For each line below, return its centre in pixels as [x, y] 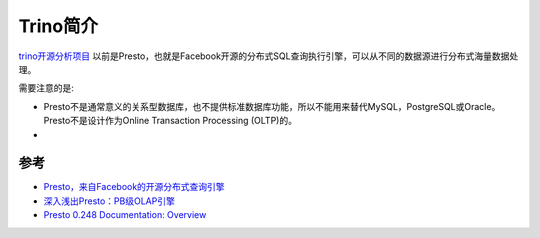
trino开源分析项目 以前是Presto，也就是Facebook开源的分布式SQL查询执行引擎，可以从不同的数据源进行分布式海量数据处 [268, 56]
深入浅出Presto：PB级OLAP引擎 [109, 201]
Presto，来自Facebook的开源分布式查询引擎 [134, 187]
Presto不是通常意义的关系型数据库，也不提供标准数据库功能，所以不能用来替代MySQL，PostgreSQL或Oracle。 [272, 106]
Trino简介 [58, 26]
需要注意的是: [46, 88]
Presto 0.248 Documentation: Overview [125, 215]
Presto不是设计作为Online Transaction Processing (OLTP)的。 [170, 121]
